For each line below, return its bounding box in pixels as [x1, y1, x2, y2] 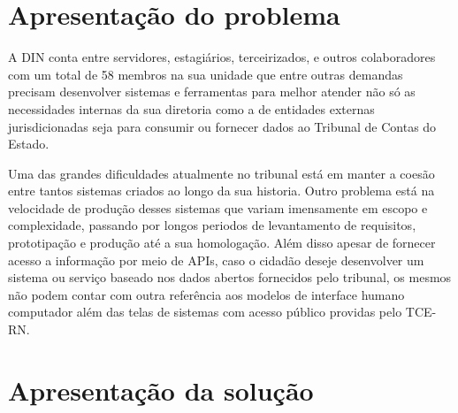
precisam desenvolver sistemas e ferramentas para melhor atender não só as [8, 82, 416, 101]
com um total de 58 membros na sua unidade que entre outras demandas [8, 65, 403, 83]
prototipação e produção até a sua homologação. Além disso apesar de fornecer [8, 233, 436, 252]
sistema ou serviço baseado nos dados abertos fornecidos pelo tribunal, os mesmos [8, 268, 452, 287]
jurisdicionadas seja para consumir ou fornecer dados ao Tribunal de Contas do [8, 117, 437, 135]
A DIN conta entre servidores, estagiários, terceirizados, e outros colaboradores [8, 48, 436, 66]
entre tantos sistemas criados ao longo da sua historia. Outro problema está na [8, 181, 435, 200]
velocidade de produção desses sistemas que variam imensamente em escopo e [8, 198, 428, 217]
